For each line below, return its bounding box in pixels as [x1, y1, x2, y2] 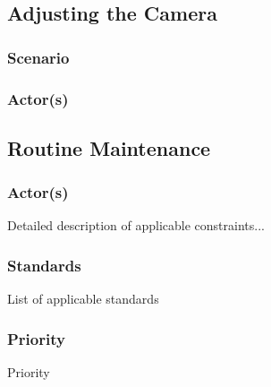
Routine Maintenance [7, 133, 211, 161]
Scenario [7, 46, 70, 68]
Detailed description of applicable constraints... [7, 216, 265, 235]
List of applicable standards [7, 289, 159, 308]
